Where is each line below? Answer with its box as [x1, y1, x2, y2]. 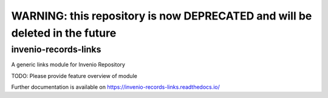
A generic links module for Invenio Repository [11, 61, 126, 68]
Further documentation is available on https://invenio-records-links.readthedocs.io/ [11, 83, 220, 91]
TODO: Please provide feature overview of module [11, 72, 138, 79]
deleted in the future [11, 26, 117, 40]
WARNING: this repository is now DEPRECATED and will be [11, 9, 312, 23]
